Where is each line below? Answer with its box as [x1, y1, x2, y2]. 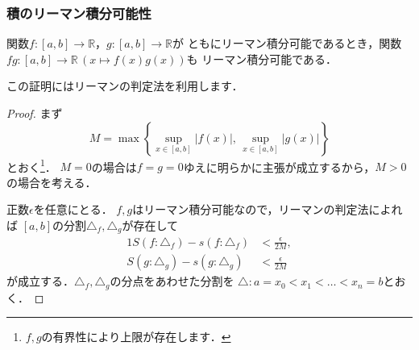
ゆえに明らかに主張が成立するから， [183, 158, 375, 175]
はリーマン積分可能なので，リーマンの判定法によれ [132, 201, 403, 218]
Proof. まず [6, 105, 63, 121]
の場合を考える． [6, 173, 97, 190]
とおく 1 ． [6, 156, 56, 175]
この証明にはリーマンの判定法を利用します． [6, 77, 243, 94]
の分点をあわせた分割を [110, 273, 234, 290]
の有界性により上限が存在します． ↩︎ [41, 328, 231, 345]
